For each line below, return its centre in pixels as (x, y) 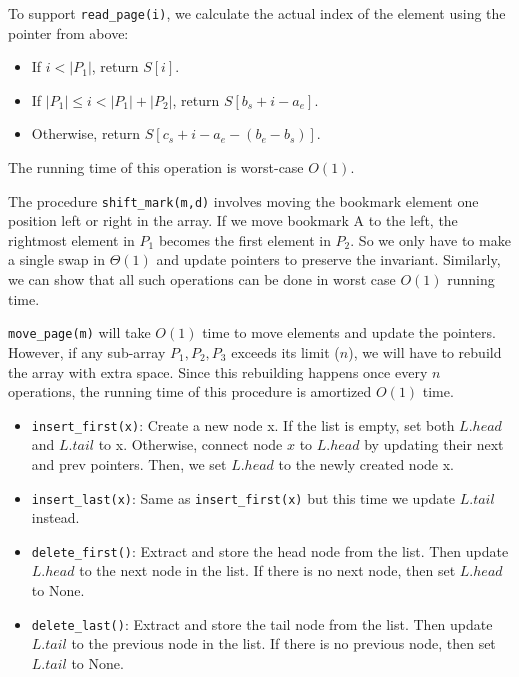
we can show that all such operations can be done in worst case (202, 279)
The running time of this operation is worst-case (156, 167)
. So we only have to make (430, 239)
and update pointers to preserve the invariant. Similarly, (328, 259)
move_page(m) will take (79, 332)
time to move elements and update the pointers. (349, 332)
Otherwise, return (86, 133)
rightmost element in (71, 239)
